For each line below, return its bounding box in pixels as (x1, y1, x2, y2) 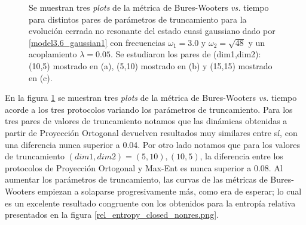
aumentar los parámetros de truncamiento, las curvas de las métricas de (5, 173, 268, 186)
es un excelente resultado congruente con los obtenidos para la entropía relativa (5, 196, 296, 209)
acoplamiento (29, 48, 77, 60)
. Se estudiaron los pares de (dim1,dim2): (110, 48, 261, 60)
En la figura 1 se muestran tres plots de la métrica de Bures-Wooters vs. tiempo (5, 91, 297, 104)
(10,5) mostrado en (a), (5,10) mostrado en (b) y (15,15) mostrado (29, 59, 273, 72)
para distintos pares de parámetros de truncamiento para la (29, 13, 247, 25)
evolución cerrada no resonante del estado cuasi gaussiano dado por (29, 24, 276, 37)
